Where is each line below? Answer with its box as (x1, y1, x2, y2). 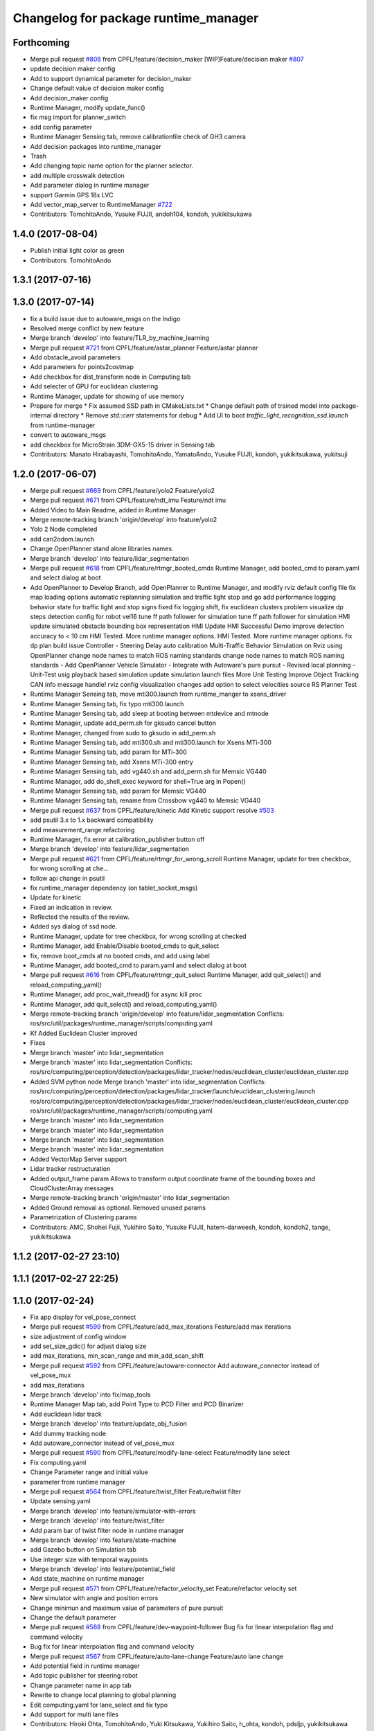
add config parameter (30, 123, 93, 131)
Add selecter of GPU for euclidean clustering (30, 382, 159, 391)
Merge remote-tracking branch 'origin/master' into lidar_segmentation (30, 1194, 230, 1202)
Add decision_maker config (30, 93, 109, 102)
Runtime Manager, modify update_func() (30, 104, 145, 112)
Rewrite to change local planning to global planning (30, 1691, 177, 1699)
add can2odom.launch (30, 535, 95, 543)
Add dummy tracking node (30, 1429, 107, 1437)
